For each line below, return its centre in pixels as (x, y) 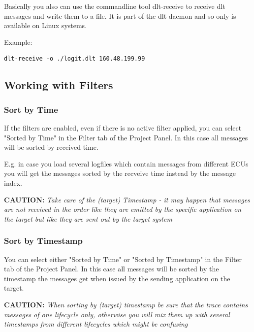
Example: (18, 42)
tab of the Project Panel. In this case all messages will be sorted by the (111, 269)
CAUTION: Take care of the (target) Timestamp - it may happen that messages (127, 199)
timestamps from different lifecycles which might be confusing (96, 324)
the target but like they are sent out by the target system (88, 218)
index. (13, 183)
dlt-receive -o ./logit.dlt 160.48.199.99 (75, 59)
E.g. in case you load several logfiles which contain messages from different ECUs (126, 163)
